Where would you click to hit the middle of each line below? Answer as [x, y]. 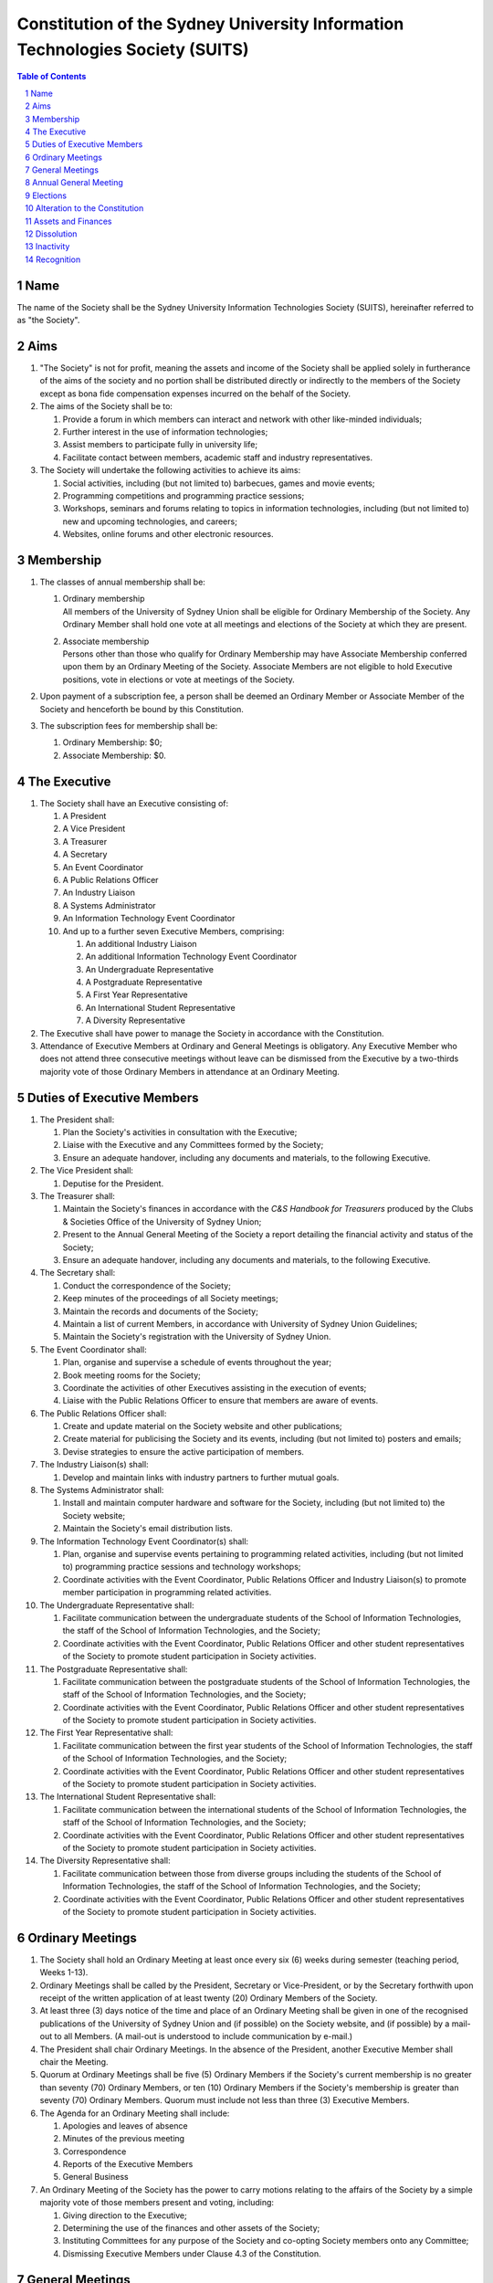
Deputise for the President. [113, 1184]
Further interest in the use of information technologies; [165, 431]
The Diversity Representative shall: [105, 1861]
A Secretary [85, 855]
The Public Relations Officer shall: [103, 1413]
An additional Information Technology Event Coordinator [191, 957]
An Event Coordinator [103, 867]
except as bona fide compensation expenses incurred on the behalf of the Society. [195, 394]
